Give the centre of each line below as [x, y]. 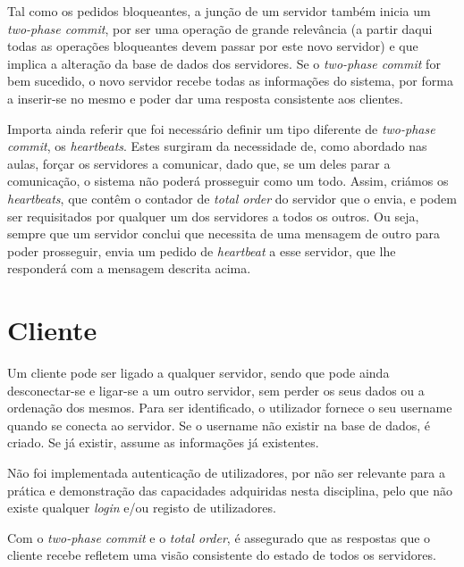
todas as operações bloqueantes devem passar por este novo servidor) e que [213, 46]
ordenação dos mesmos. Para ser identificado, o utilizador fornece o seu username [230, 408]
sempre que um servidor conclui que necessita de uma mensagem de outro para [224, 233]
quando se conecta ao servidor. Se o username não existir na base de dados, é [219, 425]
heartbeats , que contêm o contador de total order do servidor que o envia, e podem [232, 198]
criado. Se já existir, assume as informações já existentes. [163, 442]
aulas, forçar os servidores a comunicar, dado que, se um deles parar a [199, 163]
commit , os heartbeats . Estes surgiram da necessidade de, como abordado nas [217, 146]
